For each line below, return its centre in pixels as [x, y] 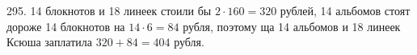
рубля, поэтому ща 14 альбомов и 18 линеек [292, 26]
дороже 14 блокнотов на [66, 26]
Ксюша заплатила [50, 42]
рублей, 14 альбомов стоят [345, 10]
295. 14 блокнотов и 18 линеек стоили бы [109, 10]
